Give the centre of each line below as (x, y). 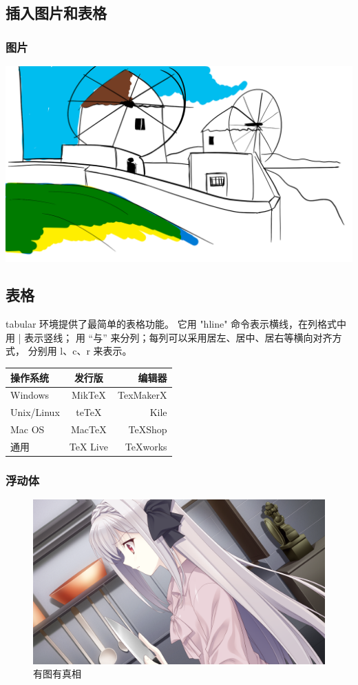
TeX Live (88, 446)
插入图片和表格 (56, 13)
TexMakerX (142, 395)
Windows (30, 395)
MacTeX (89, 429)
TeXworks (146, 446)
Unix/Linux (35, 412)
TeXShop (148, 429)
